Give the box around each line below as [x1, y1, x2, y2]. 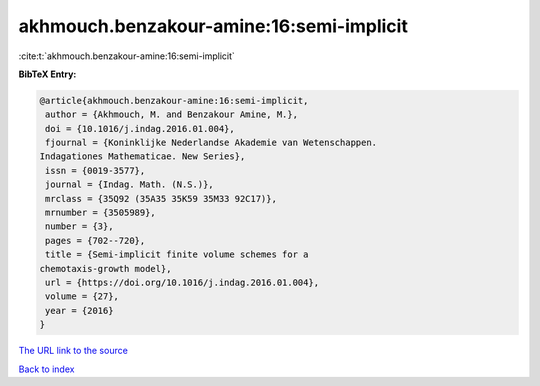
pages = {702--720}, [45, 235, 146, 246]
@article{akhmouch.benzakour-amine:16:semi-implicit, [39, 95, 309, 106]
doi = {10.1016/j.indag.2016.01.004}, [45, 123, 235, 134]
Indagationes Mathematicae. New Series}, [39, 151, 246, 162]
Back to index [18, 363, 75, 375]
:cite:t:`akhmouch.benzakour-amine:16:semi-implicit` [18, 50, 235, 62]
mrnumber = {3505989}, [45, 207, 157, 219]
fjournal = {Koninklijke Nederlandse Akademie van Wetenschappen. [45, 137, 378, 149]
